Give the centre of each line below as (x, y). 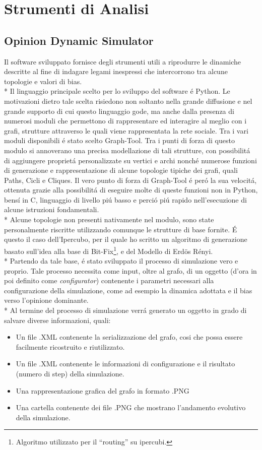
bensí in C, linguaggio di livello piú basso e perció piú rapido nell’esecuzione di (125, 199)
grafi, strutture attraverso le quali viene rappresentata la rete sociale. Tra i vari (126, 130)
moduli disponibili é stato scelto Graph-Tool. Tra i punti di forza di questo (119, 140)
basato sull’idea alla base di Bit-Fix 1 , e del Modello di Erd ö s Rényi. (109, 250)
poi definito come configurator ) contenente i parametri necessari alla (109, 280)
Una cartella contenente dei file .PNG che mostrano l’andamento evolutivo (131, 407)
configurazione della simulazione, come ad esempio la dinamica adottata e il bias (128, 290)
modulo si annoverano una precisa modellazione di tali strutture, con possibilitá (127, 150)
